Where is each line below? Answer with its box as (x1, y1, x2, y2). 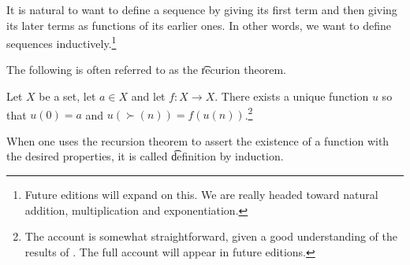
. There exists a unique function (214, 88, 369, 105)
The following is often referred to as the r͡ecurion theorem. (6, 61, 286, 78)
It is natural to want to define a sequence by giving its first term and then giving (6, 2, 397, 17)
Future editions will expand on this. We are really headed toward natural (24, 186, 378, 203)
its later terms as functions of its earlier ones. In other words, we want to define (6, 17, 391, 33)
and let (131, 88, 166, 105)
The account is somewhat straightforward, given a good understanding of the (24, 228, 398, 245)
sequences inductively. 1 (6, 33, 117, 51)
